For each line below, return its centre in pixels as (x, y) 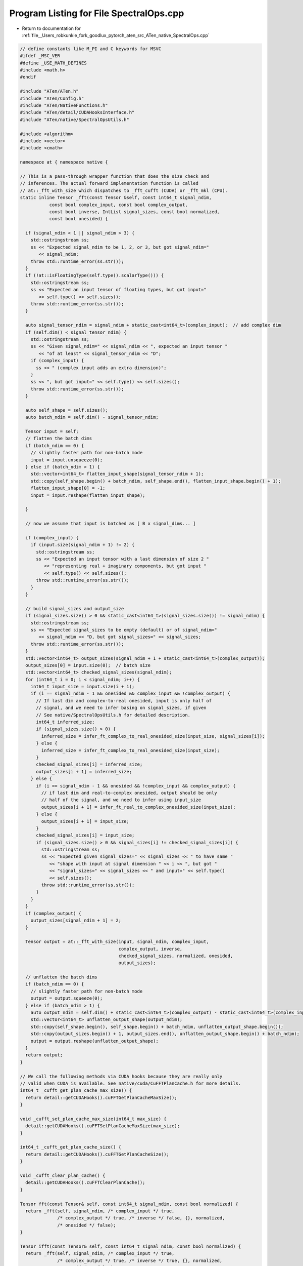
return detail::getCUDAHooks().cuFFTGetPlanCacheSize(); (97, 1154)
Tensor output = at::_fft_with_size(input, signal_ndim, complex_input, (117, 942)
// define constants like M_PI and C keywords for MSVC (91, 49)
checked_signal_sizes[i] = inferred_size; (89, 764)
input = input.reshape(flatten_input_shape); (88, 495)
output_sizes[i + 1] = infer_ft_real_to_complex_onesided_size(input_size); (138, 807)
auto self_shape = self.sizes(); (67, 410)
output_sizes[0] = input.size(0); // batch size (88, 665)
